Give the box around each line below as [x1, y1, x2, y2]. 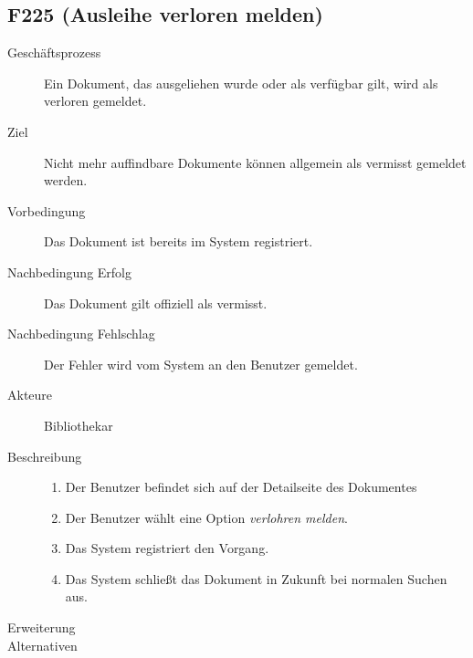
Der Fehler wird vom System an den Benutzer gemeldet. [44, 354, 358, 373]
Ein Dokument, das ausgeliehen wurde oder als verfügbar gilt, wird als [44, 73, 438, 92]
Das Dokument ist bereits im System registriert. [44, 232, 313, 251]
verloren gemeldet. [44, 91, 147, 110]
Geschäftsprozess [7, 43, 101, 62]
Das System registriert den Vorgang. [65, 538, 269, 558]
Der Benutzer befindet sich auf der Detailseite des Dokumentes [65, 477, 417, 496]
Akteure [7, 385, 53, 404]
